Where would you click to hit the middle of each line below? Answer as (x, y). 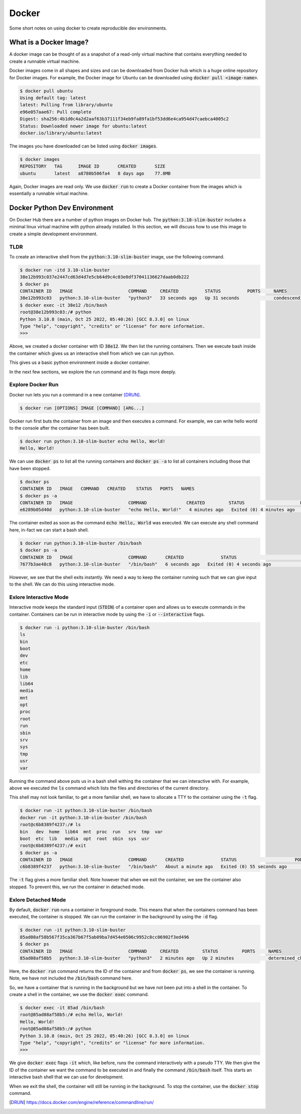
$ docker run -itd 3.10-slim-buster (65, 270)
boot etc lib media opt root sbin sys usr (85, 839)
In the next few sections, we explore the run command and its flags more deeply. (93, 372)
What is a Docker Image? (49, 42)
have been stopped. (30, 468)
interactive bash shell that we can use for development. (66, 1077)
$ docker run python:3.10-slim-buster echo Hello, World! (93, 441)
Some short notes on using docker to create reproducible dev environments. (88, 28)
